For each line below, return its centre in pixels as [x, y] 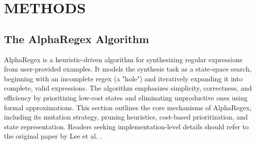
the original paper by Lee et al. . [53, 136]
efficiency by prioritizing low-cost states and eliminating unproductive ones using [126, 97]
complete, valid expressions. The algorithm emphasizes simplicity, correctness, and [128, 88]
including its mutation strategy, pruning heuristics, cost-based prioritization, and [126, 117]
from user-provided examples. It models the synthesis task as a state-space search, [128, 69]
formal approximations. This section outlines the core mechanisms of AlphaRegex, [128, 107]
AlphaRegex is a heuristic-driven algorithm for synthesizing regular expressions [123, 59]
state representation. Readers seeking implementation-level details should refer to [127, 126]
